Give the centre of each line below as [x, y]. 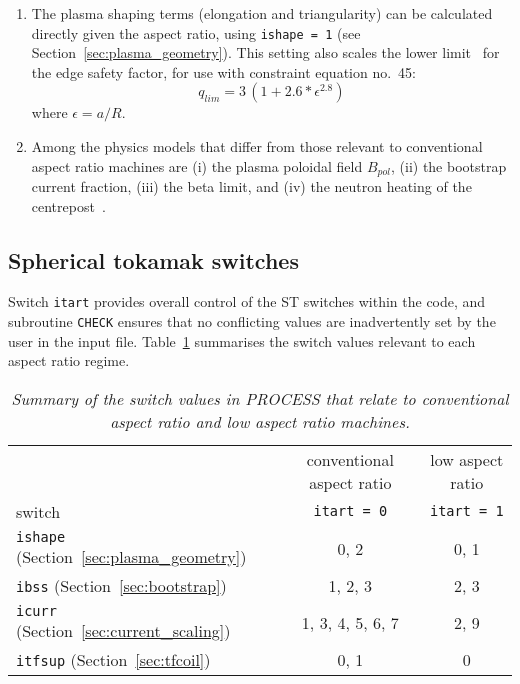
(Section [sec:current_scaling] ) [123, 630]
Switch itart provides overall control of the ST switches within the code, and [247, 301]
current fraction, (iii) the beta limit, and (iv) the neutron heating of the [251, 186]
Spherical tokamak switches [153, 259]
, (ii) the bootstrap [448, 165]
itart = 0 [350, 511]
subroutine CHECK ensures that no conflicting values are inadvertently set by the [252, 321]
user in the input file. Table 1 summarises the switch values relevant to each [242, 340]
